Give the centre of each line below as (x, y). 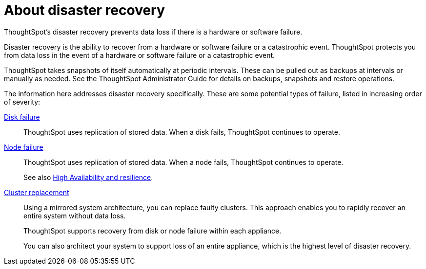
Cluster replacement (37, 192)
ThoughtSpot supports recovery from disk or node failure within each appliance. (152, 231)
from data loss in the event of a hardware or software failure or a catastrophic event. (140, 55)
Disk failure (22, 117)
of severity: (22, 102)
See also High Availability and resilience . (88, 177)
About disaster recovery (84, 10)
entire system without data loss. (75, 215)
